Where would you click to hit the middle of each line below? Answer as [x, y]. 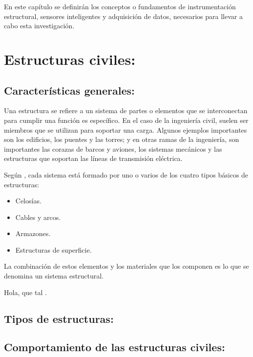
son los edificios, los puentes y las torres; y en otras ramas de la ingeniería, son [122, 139]
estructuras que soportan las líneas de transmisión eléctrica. [93, 158]
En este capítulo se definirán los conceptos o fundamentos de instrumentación [120, 6]
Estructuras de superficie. [53, 249]
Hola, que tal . [25, 292]
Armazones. [33, 233]
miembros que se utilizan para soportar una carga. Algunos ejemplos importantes [126, 129]
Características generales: [69, 90]
